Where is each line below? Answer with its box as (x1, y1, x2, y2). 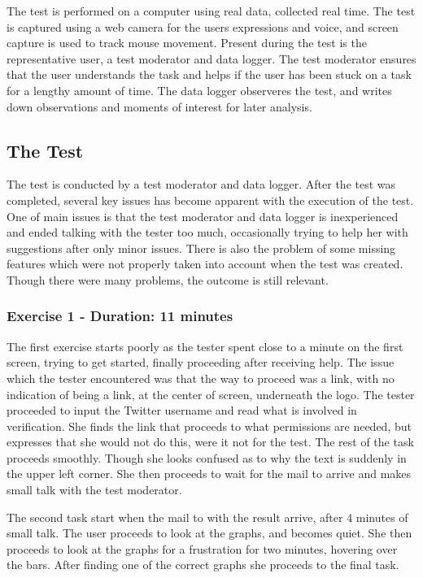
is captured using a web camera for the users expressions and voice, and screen (7, 18, 399, 35)
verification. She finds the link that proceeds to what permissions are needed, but (7, 417, 412, 434)
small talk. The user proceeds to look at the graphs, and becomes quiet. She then (7, 524, 412, 541)
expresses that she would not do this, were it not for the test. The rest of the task (7, 433, 414, 450)
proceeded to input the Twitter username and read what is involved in (7, 402, 357, 419)
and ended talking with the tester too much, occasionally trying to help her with (7, 224, 408, 241)
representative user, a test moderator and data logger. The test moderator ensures (7, 50, 416, 67)
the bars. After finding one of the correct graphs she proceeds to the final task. (7, 556, 399, 573)
